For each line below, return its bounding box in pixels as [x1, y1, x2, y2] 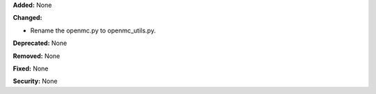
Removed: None [13, 52, 61, 60]
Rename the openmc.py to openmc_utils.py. [30, 26, 156, 35]
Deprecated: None [13, 39, 68, 48]
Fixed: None [13, 64, 49, 73]
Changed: [13, 14, 42, 22]
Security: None [13, 77, 58, 86]
